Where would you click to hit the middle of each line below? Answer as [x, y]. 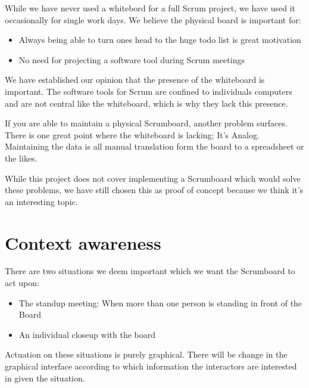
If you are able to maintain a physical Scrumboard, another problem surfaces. [146, 123]
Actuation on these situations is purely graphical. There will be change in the [146, 354]
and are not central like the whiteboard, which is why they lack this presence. [146, 103]
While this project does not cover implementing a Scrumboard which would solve [153, 178]
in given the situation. [45, 378]
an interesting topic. [41, 201]
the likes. [21, 158]
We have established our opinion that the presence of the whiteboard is [135, 80]
